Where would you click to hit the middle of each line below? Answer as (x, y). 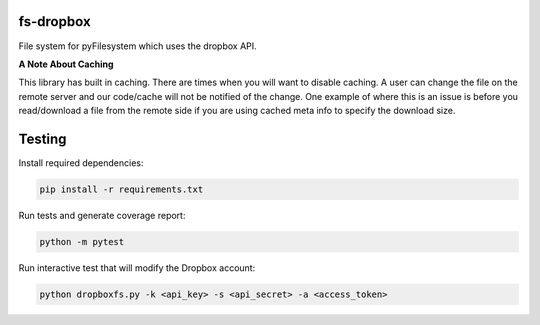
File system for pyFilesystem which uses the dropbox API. (137, 46)
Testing (42, 138)
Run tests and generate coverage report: (102, 215)
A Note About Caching (66, 64)
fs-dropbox (54, 21)
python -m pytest (82, 241)
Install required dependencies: (81, 162)
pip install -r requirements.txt (121, 189)
